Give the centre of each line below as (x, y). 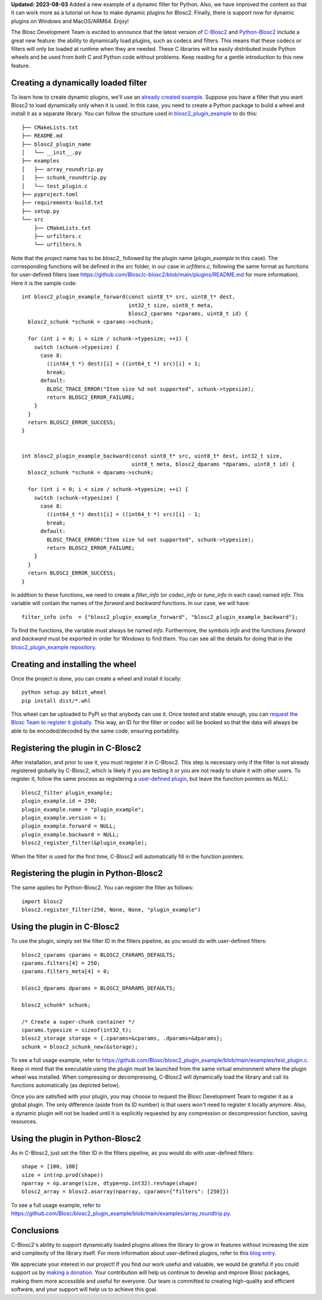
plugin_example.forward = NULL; (69, 826)
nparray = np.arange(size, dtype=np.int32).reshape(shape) (110, 1183)
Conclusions (35, 1231)
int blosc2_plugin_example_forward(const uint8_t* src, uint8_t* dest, (129, 297)
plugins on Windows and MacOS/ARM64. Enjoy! (70, 21)
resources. (24, 1121)
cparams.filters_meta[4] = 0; (66, 971)
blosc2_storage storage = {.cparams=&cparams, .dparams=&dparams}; (122, 1038)
